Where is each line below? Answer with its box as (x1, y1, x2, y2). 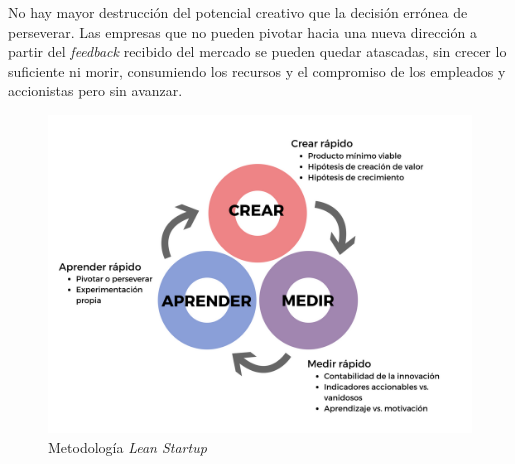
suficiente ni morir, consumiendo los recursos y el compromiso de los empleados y (8, 60, 506, 81)
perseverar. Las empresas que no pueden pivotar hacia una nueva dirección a (8, 21, 477, 42)
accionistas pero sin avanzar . (8, 80, 183, 101)
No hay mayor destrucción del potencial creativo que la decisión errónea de (8, 2, 468, 22)
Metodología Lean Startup (48, 436, 207, 457)
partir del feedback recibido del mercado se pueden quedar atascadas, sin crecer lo (8, 41, 507, 62)
